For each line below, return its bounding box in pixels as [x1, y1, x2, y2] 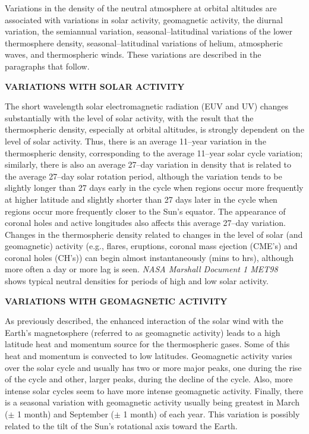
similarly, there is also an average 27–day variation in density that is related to [5, 158, 292, 171]
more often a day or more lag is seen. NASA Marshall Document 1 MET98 [5, 263, 278, 275]
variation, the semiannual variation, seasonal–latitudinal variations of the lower [5, 25, 292, 37]
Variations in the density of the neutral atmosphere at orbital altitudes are [5, 2, 277, 14]
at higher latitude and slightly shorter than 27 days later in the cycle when [5, 193, 278, 205]
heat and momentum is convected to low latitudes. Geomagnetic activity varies [5, 350, 292, 362]
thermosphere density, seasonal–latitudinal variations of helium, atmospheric [5, 36, 283, 49]
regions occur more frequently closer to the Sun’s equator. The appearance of [5, 205, 286, 217]
